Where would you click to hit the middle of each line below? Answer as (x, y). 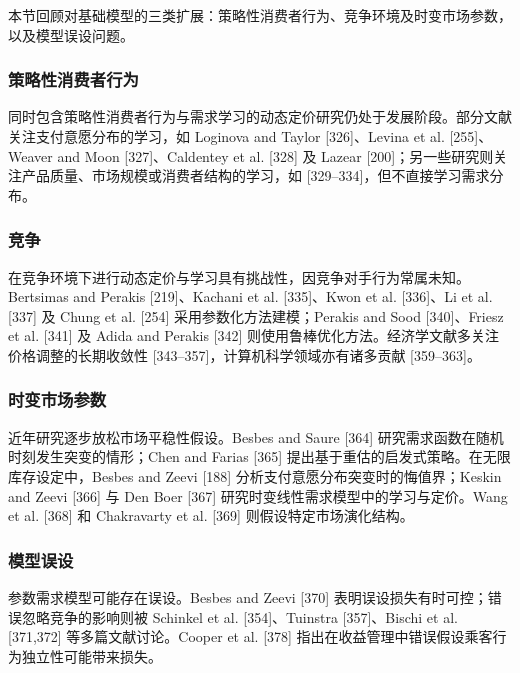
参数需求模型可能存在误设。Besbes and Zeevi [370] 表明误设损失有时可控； (248, 596)
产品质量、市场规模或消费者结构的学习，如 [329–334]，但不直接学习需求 (255, 175)
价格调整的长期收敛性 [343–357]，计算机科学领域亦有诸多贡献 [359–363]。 (244, 354)
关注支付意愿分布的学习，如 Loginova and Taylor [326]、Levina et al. (226, 136)
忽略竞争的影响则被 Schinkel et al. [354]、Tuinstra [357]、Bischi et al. (239, 616)
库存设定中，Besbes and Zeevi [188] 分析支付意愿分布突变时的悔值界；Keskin (255, 475)
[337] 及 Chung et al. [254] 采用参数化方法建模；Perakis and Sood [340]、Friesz (256, 315)
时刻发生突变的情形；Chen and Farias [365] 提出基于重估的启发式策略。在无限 (259, 456)
